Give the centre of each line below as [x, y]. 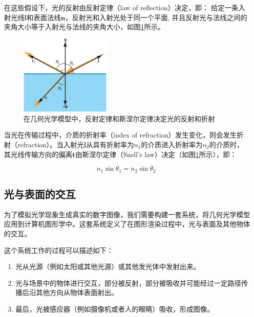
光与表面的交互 [40, 193]
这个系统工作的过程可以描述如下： [59, 250]
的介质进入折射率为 [172, 144]
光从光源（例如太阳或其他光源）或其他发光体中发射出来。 [108, 266]
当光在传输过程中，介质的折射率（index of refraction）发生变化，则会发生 [120, 135]
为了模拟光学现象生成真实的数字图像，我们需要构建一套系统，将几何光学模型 [127, 214]
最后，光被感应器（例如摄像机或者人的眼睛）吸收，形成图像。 [115, 308]
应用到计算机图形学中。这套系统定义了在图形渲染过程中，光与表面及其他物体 [127, 224]
